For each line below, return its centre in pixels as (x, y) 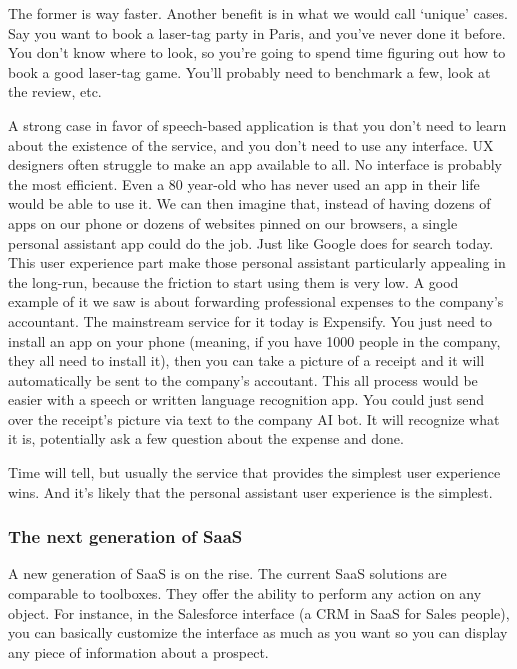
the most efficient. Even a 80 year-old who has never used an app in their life (244, 183)
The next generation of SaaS (125, 536)
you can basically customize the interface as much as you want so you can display (258, 632)
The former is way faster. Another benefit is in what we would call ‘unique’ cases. (258, 13)
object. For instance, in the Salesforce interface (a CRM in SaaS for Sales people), (259, 612)
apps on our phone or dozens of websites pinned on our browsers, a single (233, 222)
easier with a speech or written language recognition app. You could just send (246, 399)
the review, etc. (55, 91)
